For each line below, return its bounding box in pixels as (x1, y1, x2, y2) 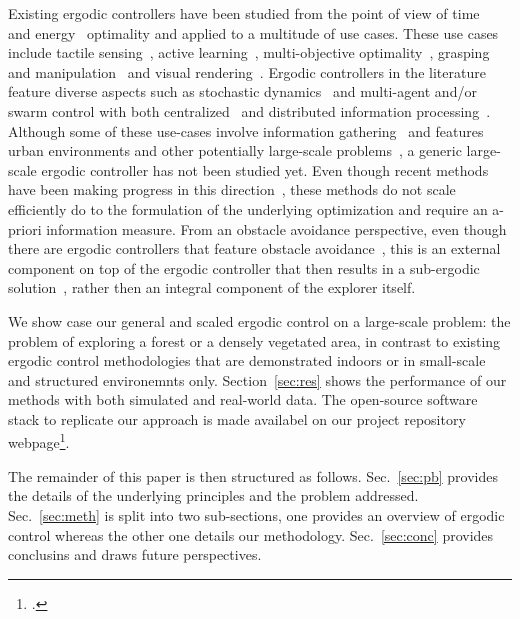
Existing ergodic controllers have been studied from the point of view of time (8, 3, 480, 23)
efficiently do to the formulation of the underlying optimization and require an (8, 198, 488, 219)
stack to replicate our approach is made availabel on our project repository (8, 408, 466, 429)
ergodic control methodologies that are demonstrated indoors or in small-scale (8, 350, 486, 371)
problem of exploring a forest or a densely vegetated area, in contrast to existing (8, 330, 501, 351)
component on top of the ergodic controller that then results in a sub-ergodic (8, 257, 480, 278)
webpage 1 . (8, 429, 70, 453)
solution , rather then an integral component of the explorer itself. (8, 277, 416, 298)
